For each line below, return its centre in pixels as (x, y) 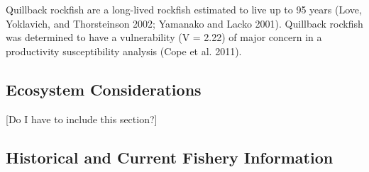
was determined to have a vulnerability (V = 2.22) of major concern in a (164, 37)
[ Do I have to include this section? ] (82, 119)
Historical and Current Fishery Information (170, 157)
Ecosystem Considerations (104, 89)
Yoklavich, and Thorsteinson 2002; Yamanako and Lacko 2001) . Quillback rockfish (184, 23)
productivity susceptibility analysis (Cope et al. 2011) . (124, 51)
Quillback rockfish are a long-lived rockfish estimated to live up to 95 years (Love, (184, 9)
